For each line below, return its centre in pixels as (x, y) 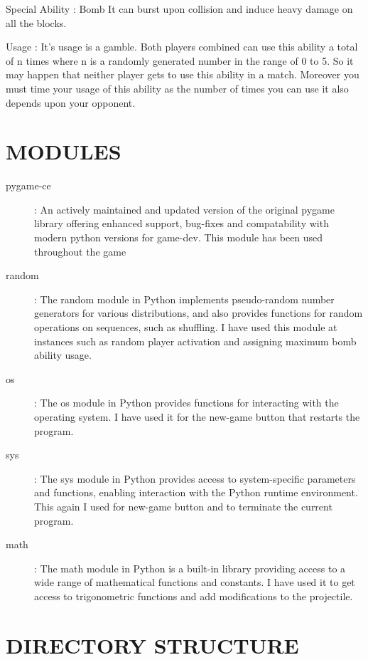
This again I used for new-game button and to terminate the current (183, 506)
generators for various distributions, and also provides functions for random (199, 313)
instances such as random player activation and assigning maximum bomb (195, 341)
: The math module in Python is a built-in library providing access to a (190, 568)
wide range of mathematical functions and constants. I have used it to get (195, 582)
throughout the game (80, 251)
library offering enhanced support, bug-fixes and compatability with (182, 223)
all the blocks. (36, 22)
